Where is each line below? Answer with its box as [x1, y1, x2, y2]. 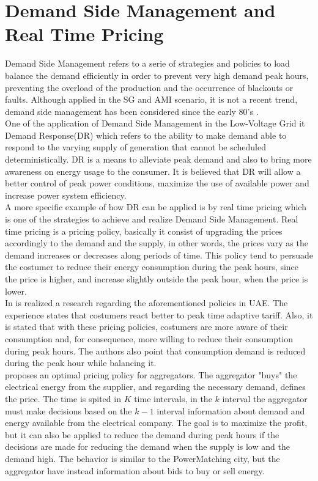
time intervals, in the [134, 392, 212, 405]
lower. [5, 284, 27, 297]
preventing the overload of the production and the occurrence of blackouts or [5, 81, 294, 94]
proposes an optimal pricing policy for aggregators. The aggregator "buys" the [5, 368, 297, 381]
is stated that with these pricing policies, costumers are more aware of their [5, 320, 288, 333]
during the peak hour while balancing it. [5, 356, 157, 369]
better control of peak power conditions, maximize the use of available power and [5, 177, 309, 189]
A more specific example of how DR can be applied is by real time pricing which [5, 200, 306, 213]
